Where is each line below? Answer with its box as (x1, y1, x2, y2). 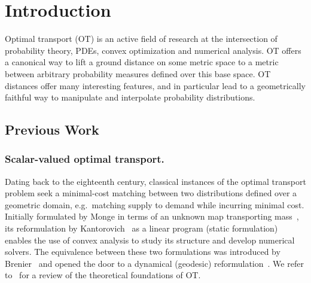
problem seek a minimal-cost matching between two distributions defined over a (5, 187, 297, 199)
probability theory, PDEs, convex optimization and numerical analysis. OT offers (5, 44, 301, 56)
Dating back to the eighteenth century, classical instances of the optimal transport (5, 175, 306, 187)
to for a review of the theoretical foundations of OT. (5, 269, 201, 281)
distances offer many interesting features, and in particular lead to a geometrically (5, 79, 306, 92)
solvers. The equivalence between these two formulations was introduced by (5, 245, 280, 258)
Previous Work (5, 120, 99, 139)
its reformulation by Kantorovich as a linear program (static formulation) (5, 222, 278, 235)
